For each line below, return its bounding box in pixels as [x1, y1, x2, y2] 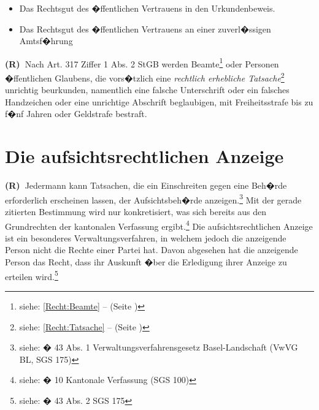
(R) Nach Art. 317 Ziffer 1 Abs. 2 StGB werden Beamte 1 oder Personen [5, 55, 279, 70]
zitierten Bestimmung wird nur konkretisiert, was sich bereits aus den [5, 205, 266, 218]
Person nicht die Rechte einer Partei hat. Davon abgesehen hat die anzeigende [5, 243, 298, 256]
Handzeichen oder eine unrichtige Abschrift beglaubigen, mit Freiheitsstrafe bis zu [5, 95, 313, 108]
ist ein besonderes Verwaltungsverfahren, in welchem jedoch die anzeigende [5, 231, 286, 244]
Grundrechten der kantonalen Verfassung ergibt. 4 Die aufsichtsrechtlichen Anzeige [5, 218, 313, 232]
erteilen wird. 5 [5, 268, 58, 283]
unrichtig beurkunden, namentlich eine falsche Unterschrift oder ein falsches [5, 83, 290, 96]
